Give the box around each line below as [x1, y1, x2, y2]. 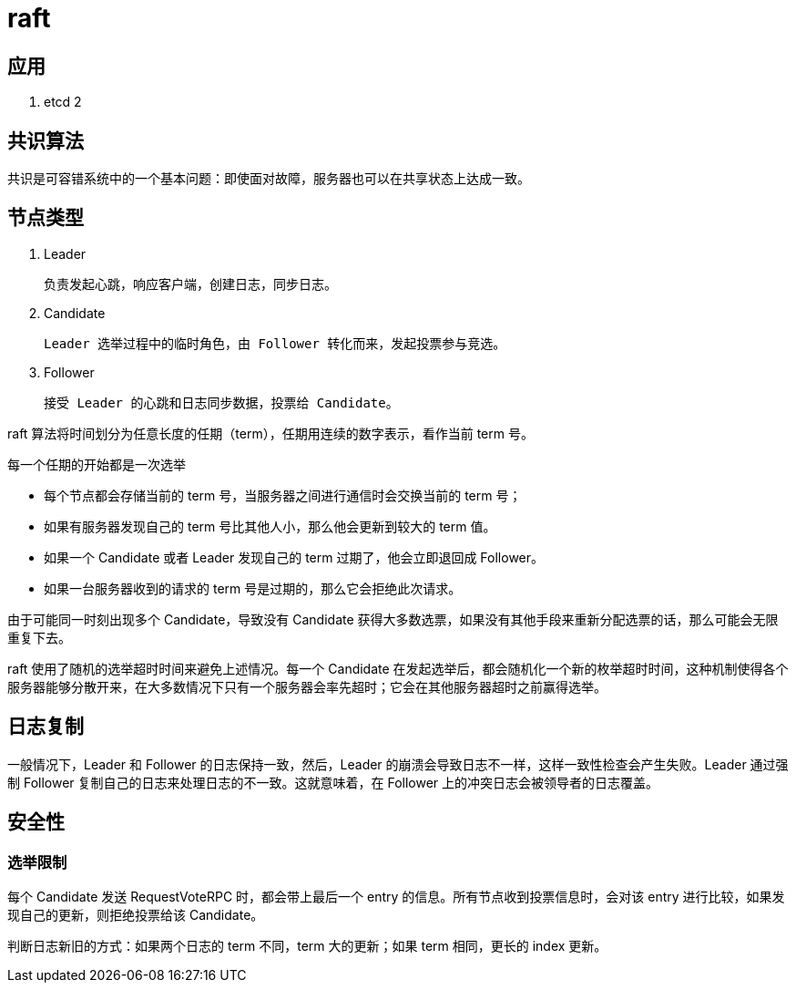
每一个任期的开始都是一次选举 [7, 456, 186, 472]
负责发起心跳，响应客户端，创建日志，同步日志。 [44, 276, 337, 292]
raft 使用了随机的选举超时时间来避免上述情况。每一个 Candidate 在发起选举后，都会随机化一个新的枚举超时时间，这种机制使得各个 [7, 660, 789, 676]
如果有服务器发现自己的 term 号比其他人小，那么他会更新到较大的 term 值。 [44, 518, 496, 534]
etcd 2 [44, 94, 82, 110]
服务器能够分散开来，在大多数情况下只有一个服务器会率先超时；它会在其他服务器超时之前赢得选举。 [7, 678, 607, 695]
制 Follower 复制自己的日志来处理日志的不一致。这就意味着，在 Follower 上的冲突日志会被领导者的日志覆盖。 [7, 774, 659, 790]
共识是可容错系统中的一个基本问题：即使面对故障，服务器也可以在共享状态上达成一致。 [7, 170, 530, 187]
